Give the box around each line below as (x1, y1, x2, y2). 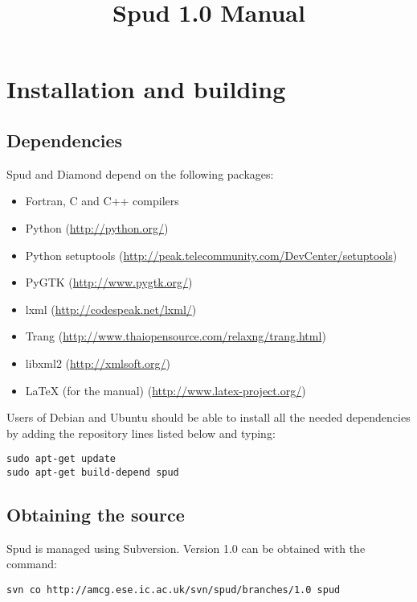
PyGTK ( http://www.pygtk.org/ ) (25, 274, 193, 291)
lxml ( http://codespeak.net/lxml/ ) (25, 300, 197, 317)
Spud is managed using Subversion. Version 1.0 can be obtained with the (6, 539, 366, 556)
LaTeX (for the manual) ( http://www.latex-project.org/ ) (25, 381, 306, 398)
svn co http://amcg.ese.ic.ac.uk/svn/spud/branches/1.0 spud (6, 584, 341, 596)
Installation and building (6, 72, 286, 105)
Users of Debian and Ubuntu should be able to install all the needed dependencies (6, 409, 411, 426)
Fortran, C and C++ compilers (25, 192, 179, 209)
